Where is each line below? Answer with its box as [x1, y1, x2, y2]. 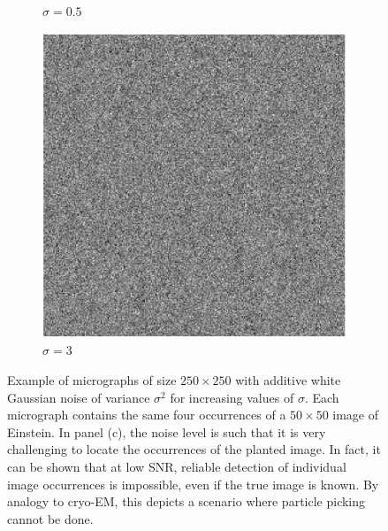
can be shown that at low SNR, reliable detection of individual [7, 458, 346, 476]
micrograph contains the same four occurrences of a [7, 405, 286, 424]
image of [332, 405, 379, 424]
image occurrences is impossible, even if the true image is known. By [7, 474, 379, 493]
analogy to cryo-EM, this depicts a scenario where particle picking [7, 492, 366, 511]
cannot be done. [7, 509, 94, 527]
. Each [304, 388, 339, 406]
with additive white [235, 371, 341, 389]
